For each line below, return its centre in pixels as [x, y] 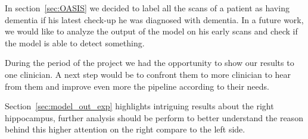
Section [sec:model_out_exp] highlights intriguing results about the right [139, 106]
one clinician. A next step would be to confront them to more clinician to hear [148, 74]
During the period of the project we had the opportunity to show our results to [150, 63]
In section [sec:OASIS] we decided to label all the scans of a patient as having [147, 8]
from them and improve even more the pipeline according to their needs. [137, 86]
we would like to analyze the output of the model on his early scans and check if [151, 31]
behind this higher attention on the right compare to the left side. [125, 129]
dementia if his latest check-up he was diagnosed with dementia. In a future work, [154, 19]
